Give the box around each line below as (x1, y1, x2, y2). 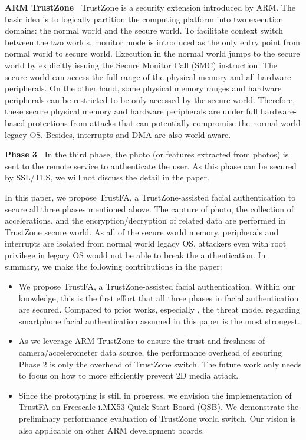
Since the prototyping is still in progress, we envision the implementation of (18, 389, 292, 401)
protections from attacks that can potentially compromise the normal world (27, 116, 301, 129)
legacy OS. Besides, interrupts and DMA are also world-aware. (5, 128, 231, 140)
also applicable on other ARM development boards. (18, 423, 205, 436)
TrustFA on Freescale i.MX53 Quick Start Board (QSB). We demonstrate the (18, 400, 299, 413)
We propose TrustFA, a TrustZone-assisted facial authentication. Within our (18, 280, 295, 293)
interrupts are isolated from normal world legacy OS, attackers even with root (5, 237, 287, 249)
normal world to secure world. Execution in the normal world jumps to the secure (5, 47, 300, 60)
